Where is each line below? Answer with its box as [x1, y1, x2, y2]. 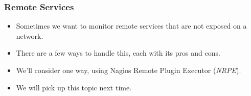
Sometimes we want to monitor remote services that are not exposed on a [16, 20, 247, 31]
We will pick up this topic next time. [16, 82, 132, 92]
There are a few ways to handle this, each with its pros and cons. [16, 47, 220, 58]
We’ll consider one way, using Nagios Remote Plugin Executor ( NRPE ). [16, 65, 241, 75]
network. [16, 30, 43, 41]
